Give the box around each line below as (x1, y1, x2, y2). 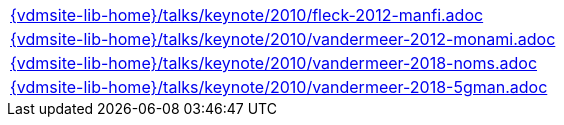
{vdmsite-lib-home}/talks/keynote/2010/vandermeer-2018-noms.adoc (10, 53, 538, 73)
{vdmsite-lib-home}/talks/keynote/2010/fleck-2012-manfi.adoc (10, 5, 484, 25)
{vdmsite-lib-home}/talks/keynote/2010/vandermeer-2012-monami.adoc (10, 29, 556, 49)
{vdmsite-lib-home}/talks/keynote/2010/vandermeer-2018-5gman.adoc (10, 77, 548, 97)
